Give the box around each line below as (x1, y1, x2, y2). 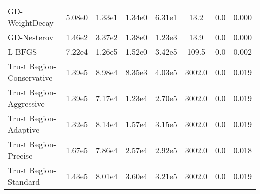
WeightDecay (8, 17, 54, 28)
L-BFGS (8, 46, 37, 57)
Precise (8, 150, 33, 161)
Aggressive (8, 98, 45, 109)
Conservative (8, 72, 53, 83)
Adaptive (8, 124, 40, 135)
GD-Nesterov (8, 31, 54, 43)
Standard (8, 176, 40, 187)
